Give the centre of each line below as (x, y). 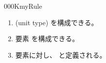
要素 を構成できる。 (47, 39)
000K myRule (23, 6)
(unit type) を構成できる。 (57, 22)
